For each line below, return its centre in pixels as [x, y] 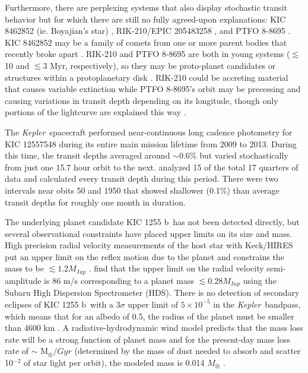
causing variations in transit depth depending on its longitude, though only [142, 100]
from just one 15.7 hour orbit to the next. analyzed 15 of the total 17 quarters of [152, 167]
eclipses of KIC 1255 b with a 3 [63, 304]
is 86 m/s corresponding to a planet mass [119, 280]
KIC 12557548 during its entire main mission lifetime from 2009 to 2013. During [151, 143]
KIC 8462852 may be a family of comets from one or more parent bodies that [146, 42]
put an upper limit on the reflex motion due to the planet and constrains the [145, 256]
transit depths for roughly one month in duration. [95, 202]
